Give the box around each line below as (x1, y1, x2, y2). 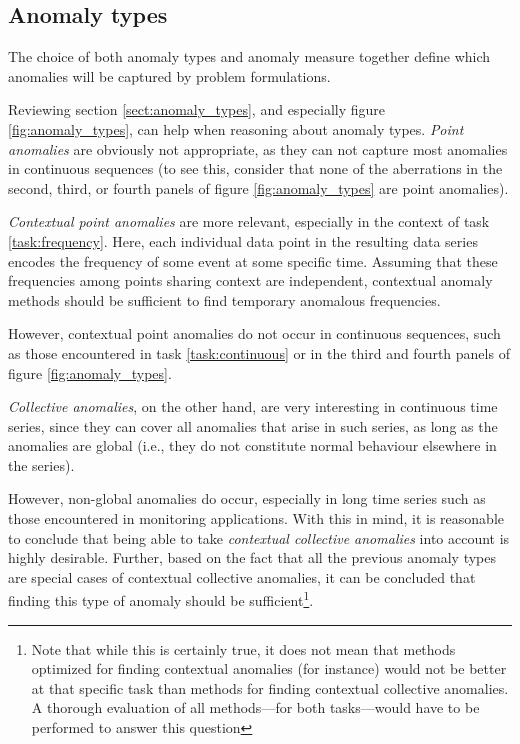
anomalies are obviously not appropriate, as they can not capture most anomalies (8, 138, 508, 159)
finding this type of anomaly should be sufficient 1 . (8, 587, 314, 611)
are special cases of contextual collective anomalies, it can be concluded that (8, 566, 476, 587)
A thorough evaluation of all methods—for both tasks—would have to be (31, 697, 480, 718)
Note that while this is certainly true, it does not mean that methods (31, 638, 456, 659)
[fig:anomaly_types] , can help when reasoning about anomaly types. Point (8, 118, 464, 139)
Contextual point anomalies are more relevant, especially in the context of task (8, 211, 490, 232)
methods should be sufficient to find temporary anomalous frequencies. (8, 289, 441, 310)
